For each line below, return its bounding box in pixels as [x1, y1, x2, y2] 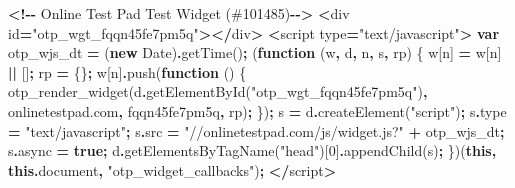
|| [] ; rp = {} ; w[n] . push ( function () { [8, 61, 247, 82]
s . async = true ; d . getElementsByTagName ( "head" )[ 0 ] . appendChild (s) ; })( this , [8, 140, 497, 161]
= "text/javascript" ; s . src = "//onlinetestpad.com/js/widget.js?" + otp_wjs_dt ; [8, 120, 505, 141]
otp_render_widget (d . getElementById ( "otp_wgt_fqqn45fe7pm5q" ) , [8, 81, 428, 102]
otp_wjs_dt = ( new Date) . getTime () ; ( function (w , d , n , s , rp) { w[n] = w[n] [8, 42, 502, 63]
